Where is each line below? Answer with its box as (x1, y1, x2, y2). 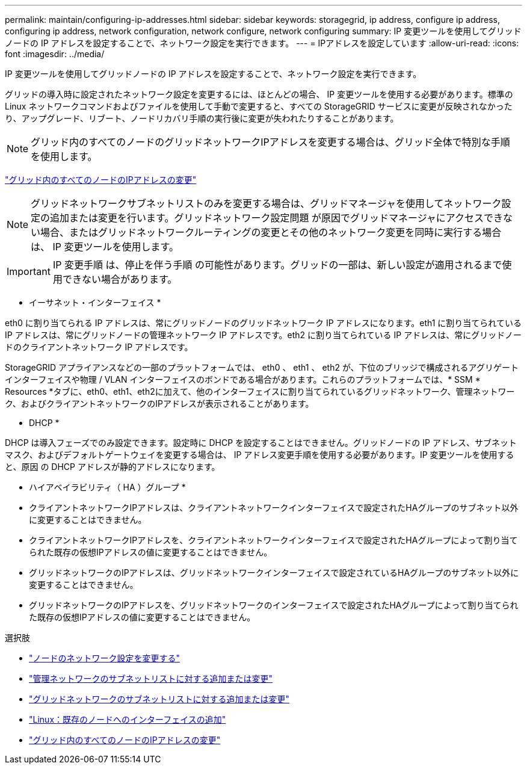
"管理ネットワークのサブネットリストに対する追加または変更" (29, 673, 273, 684)
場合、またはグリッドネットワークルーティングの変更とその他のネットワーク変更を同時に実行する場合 (40, 226, 502, 238)
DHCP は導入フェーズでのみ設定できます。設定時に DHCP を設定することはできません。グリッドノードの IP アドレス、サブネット (5, 437, 517, 448)
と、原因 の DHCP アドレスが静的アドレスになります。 (5, 462, 220, 472)
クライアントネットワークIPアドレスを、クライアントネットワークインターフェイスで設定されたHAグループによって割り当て (29, 535, 518, 545)
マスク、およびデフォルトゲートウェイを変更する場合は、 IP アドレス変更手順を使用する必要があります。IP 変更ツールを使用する (5, 449, 514, 460)
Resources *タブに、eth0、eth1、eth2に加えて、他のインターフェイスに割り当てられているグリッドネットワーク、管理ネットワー (5, 386, 515, 397)
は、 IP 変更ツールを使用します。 (31, 241, 179, 253)
